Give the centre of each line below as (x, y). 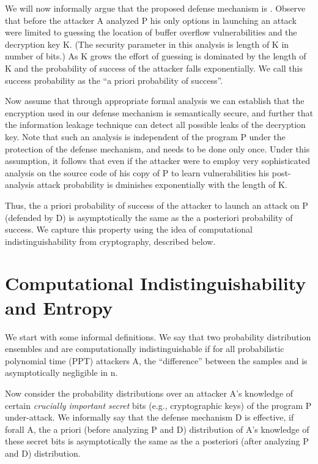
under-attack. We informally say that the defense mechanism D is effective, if (150, 417)
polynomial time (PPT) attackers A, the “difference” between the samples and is (156, 360)
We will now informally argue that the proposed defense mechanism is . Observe (155, 8)
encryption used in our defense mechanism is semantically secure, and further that (159, 112)
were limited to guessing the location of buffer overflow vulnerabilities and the (151, 32)
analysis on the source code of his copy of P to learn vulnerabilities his (137, 172)
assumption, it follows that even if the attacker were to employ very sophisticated (158, 161)
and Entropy (59, 307)
